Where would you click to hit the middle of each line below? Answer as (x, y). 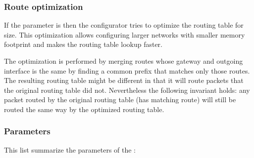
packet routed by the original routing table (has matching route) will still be (120, 99)
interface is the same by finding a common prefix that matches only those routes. (127, 70)
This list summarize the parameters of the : (70, 149)
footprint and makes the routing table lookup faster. (83, 44)
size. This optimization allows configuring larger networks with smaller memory (125, 34)
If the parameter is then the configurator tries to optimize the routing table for (124, 25)
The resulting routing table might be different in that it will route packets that (124, 80)
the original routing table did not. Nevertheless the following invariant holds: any (127, 90)
